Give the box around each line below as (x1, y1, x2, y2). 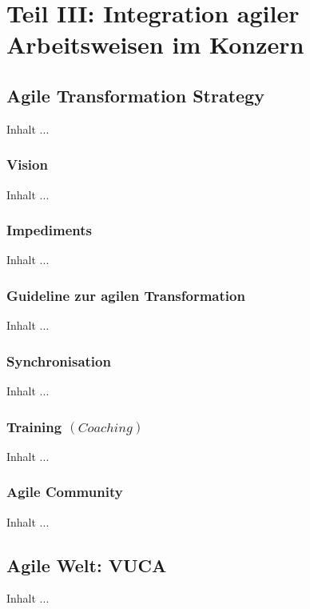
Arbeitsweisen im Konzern (6, 28, 304, 61)
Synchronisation (6, 351, 111, 371)
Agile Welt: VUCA (6, 552, 167, 577)
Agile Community (6, 482, 123, 502)
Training (6, 416, 62, 436)
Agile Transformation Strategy (6, 82, 264, 107)
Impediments (6, 220, 93, 240)
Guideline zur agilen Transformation (6, 285, 245, 305)
